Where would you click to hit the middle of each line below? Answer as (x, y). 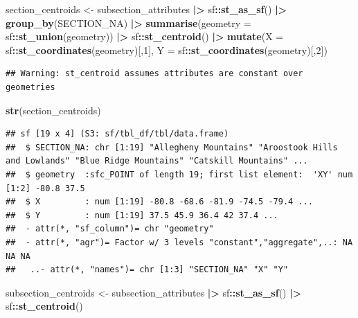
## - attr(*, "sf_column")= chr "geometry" (110, 229)
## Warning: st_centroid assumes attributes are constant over (154, 74)
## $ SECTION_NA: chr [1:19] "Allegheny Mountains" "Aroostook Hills (172, 147)
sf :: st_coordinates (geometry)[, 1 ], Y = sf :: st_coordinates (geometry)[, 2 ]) (167, 50)
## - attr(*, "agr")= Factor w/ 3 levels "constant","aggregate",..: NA (179, 242)
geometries (30, 87)
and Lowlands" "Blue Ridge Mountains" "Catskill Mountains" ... (157, 161)
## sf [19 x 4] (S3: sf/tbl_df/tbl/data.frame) (117, 134)
